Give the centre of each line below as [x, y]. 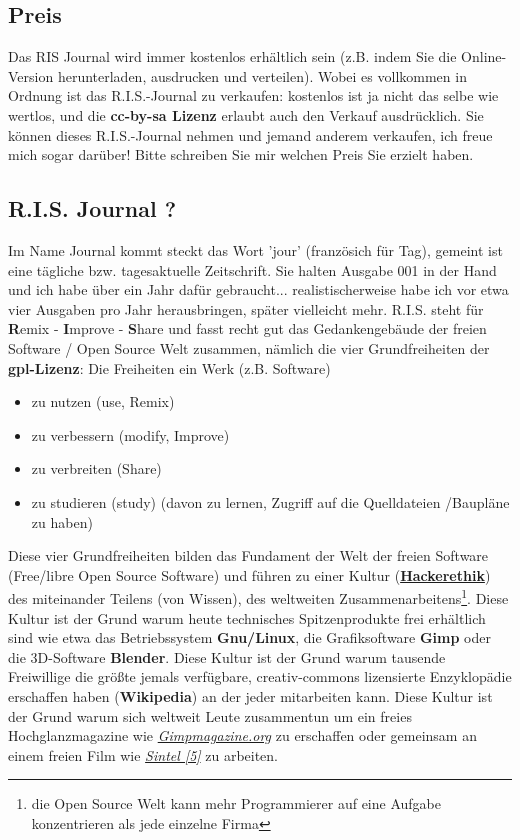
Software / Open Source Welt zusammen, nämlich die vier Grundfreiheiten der [249, 347]
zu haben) [62, 521]
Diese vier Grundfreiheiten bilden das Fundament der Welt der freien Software [248, 555]
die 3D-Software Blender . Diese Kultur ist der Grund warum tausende [227, 656]
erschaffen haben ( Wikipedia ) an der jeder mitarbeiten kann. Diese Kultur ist [250, 695]
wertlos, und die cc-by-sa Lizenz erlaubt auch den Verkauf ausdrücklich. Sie [246, 114]
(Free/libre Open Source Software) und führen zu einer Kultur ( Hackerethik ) [249, 574]
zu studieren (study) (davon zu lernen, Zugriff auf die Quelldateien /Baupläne [270, 501]
